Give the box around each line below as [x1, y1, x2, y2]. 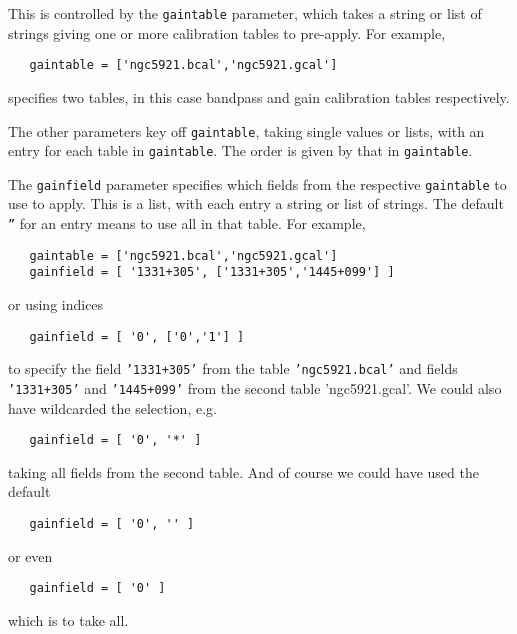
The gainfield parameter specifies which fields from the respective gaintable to [8, 173, 507, 194]
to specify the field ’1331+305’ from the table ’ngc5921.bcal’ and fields [8, 358, 458, 379]
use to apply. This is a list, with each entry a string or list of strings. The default [8, 193, 504, 214]
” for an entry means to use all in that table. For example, [8, 213, 366, 234]
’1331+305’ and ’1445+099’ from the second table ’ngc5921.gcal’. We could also [8, 377, 502, 398]
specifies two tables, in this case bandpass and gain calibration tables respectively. [8, 86, 510, 107]
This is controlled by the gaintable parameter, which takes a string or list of [8, 3, 482, 23]
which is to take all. [8, 609, 129, 630]
